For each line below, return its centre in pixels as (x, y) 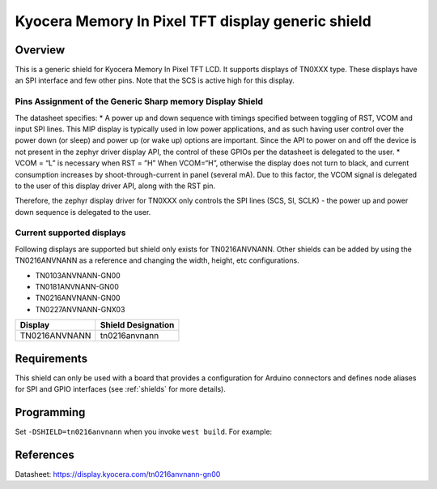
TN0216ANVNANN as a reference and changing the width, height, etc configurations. (157, 260)
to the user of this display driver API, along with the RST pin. (115, 186)
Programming (50, 412)
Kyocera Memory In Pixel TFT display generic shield (193, 21)
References (45, 455)
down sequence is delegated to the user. (83, 212)
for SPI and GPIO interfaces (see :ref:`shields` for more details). (120, 389)
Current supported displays (70, 233)
